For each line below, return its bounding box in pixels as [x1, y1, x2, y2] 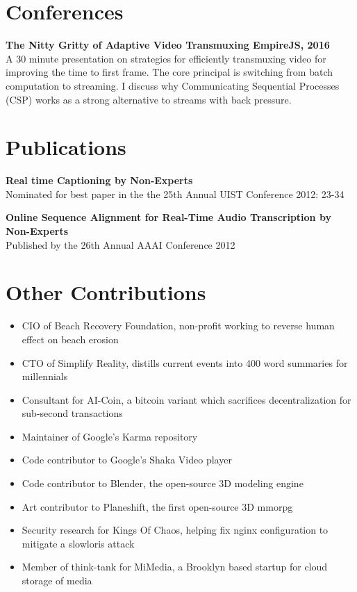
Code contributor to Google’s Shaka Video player [22, 452, 232, 467]
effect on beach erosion [22, 331, 119, 346]
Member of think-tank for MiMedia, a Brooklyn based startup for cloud [22, 559, 328, 574]
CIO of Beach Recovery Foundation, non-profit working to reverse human [22, 318, 335, 333]
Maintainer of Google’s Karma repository [22, 429, 198, 443]
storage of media [22, 573, 92, 588]
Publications [6, 133, 126, 161]
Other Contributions [6, 278, 206, 306]
